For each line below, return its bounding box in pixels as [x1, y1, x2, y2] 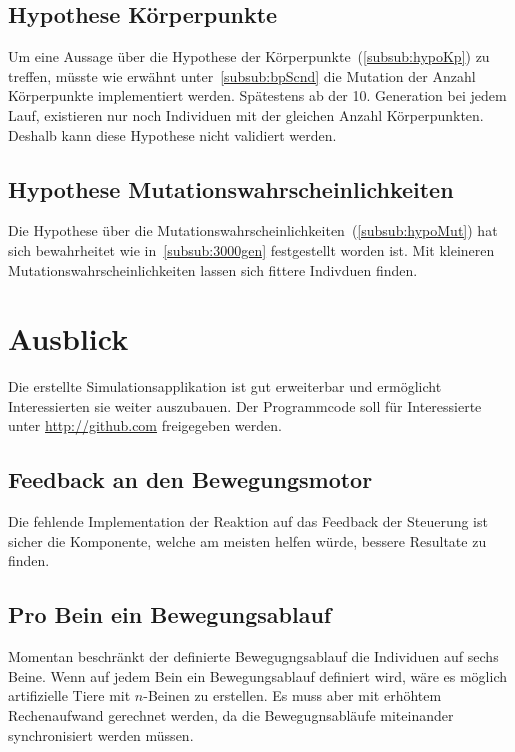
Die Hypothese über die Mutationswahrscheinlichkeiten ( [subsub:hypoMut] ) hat [8, 220, 498, 241]
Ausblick [8, 318, 129, 359]
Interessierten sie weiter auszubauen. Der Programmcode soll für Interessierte [8, 395, 482, 416]
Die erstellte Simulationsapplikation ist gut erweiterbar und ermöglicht [8, 376, 442, 397]
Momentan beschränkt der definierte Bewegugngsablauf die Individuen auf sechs [8, 646, 499, 667]
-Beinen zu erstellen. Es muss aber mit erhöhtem [143, 685, 442, 706]
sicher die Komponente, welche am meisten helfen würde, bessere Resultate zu [8, 530, 487, 551]
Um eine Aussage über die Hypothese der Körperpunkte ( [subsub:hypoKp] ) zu [8, 46, 490, 67]
